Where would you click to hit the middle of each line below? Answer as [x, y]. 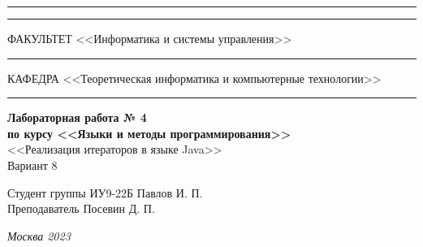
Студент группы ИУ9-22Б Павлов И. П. [105, 192]
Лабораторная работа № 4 [77, 117]
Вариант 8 [32, 165]
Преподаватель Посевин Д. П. [81, 208]
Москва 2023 [39, 235]
